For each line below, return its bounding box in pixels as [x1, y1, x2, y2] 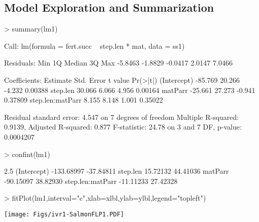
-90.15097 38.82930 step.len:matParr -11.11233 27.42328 [4, 175, 178, 186]
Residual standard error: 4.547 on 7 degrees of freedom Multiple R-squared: [4, 111, 239, 122]
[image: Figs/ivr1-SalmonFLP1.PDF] [4, 210, 124, 218]
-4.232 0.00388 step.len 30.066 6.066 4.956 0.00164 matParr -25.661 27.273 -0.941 [4, 84, 255, 95]
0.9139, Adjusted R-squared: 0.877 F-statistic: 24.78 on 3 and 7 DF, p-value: [4, 121, 242, 132]
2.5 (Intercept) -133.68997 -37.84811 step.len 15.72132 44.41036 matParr [4, 166, 229, 176]
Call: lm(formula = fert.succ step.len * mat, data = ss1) [4, 40, 185, 51]
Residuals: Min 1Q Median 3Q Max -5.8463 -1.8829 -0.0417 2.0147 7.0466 [4, 57, 233, 68]
